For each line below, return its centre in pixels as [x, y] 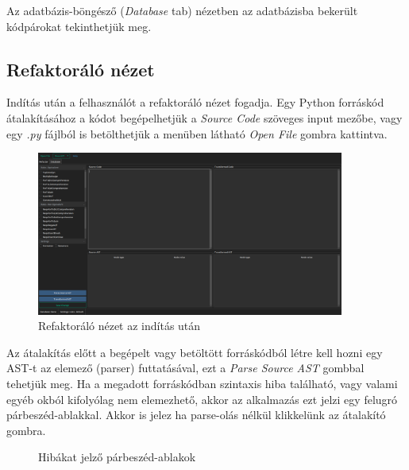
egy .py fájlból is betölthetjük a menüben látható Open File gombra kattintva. [197, 133]
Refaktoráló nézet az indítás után [120, 326]
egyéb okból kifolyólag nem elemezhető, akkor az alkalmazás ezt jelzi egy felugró [202, 399]
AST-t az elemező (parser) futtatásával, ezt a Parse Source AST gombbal [185, 368]
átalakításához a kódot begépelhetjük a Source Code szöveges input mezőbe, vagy [204, 117]
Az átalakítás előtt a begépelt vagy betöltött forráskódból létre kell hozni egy [195, 352]
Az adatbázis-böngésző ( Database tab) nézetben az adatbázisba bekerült [182, 10]
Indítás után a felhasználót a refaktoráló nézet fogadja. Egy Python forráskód [195, 102]
